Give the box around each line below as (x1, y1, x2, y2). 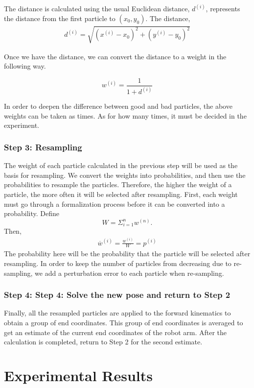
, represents (206, 3, 240, 14)
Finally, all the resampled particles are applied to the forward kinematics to (4, 308, 231, 318)
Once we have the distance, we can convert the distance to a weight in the (4, 51, 227, 61)
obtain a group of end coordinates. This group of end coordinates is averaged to (4, 317, 243, 328)
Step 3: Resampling (4, 141, 82, 153)
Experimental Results (4, 365, 153, 386)
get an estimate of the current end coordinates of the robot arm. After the (4, 327, 227, 337)
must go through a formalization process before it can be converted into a (4, 198, 225, 209)
